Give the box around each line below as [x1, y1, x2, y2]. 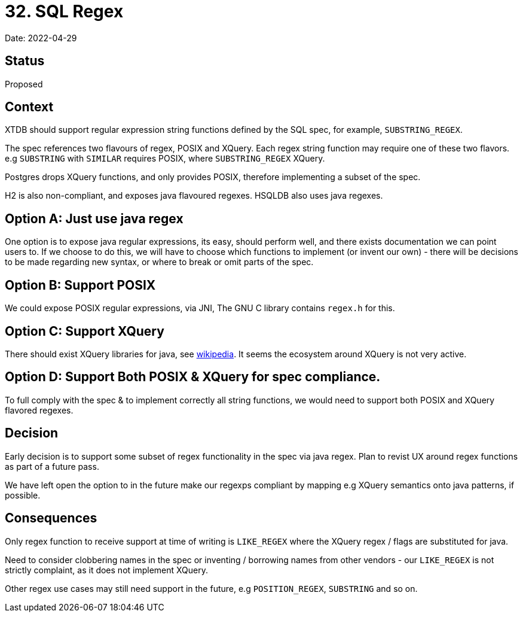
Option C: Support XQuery [5, 323, 164, 339]
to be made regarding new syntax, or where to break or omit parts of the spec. [5, 257, 314, 268]
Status [5, 53, 45, 69]
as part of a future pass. [5, 461, 99, 472]
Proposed [5, 78, 43, 89]
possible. [5, 490, 41, 500]
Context [5, 99, 54, 115]
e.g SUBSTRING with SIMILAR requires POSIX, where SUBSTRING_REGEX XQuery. [5, 153, 325, 164]
